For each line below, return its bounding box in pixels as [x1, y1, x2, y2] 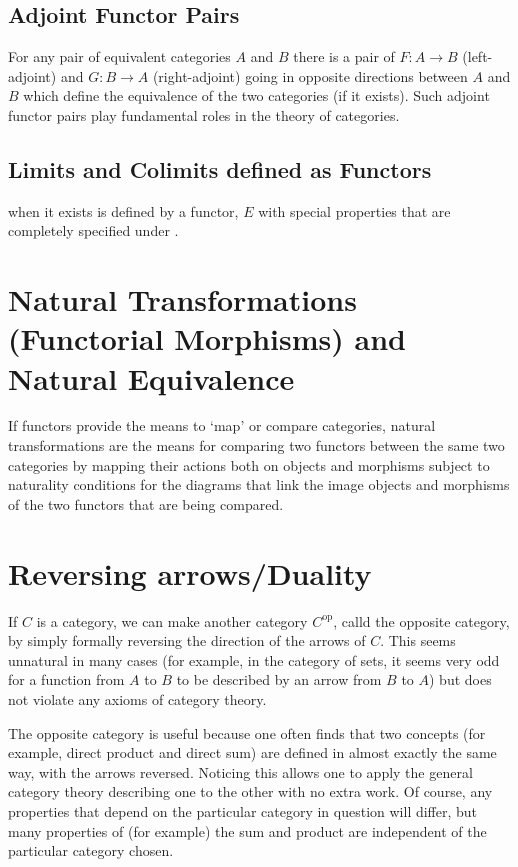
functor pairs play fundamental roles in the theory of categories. [8, 104, 400, 125]
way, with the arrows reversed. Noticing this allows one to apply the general [8, 761, 473, 782]
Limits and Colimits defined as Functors [8, 153, 432, 184]
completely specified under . [8, 220, 179, 241]
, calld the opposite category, [333, 610, 510, 631]
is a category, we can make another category [36, 610, 308, 631]
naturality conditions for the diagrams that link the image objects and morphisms [8, 474, 510, 495]
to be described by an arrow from [176, 669, 382, 690]
